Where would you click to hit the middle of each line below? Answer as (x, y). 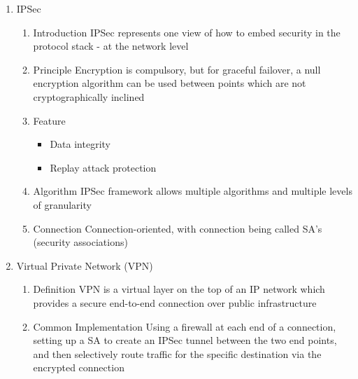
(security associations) (80, 242)
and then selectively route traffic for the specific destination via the (177, 353)
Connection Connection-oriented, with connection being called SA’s (178, 228)
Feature (49, 120)
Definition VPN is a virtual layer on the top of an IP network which (179, 289)
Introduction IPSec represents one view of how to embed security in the (187, 32)
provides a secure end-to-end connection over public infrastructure (175, 302)
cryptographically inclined (89, 96)
